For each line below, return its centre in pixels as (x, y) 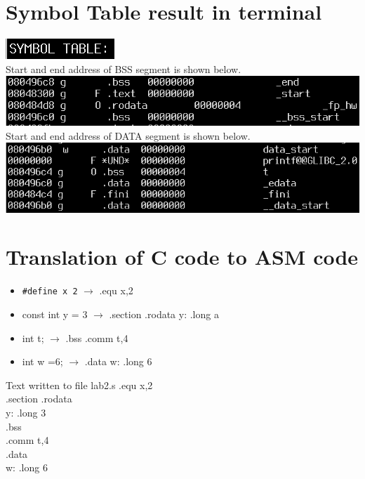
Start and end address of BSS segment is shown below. (124, 68)
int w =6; (42, 361)
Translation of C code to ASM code (182, 257)
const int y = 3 (55, 314)
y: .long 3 (26, 412)
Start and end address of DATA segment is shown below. (128, 135)
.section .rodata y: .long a (164, 314)
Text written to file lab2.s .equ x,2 (79, 385)
